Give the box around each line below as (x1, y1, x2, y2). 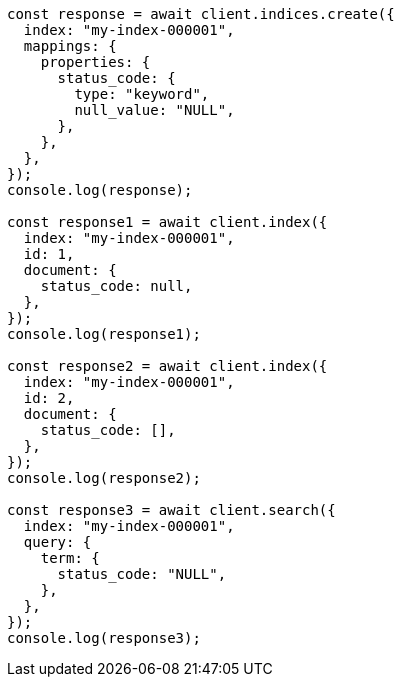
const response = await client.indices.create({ (7, 6, 395, 22)
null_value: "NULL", (74, 102, 235, 118)
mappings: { (23, 38, 117, 54)
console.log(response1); (7, 326, 201, 342)
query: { (23, 534, 92, 550)
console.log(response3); (7, 630, 201, 646)
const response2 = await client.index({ (7, 358, 328, 374)
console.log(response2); (7, 470, 201, 486)
